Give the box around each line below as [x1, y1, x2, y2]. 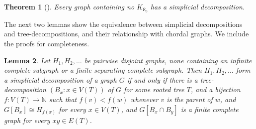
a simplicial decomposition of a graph [4, 74, 117, 85]
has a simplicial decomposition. [150, 1, 245, 11]
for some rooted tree [123, 84, 184, 95]
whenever [130, 94, 159, 105]
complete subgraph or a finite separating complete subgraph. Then [4, 65, 202, 75]
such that [49, 94, 77, 105]
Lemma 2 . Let [4, 55, 50, 65]
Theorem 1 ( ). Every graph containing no [4, 1, 135, 11]
